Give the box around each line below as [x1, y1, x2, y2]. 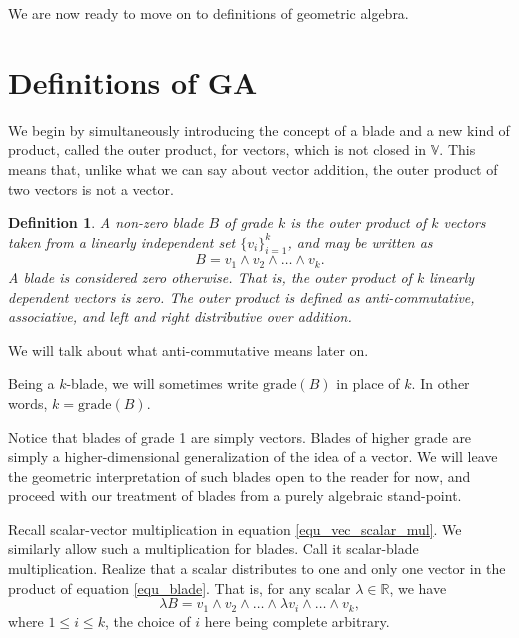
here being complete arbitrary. [204, 610, 390, 631]
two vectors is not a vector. [8, 178, 174, 199]
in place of [336, 373, 400, 394]
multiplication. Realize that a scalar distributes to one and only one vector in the [8, 558, 506, 579]
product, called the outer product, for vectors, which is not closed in [8, 139, 427, 160]
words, [8, 392, 48, 413]
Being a [8, 373, 55, 394]
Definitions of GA [8, 61, 258, 102]
